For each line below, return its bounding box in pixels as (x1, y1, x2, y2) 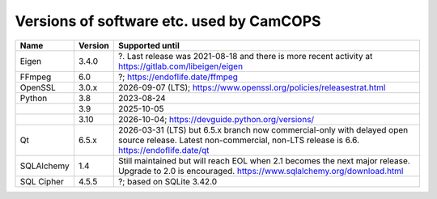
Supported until (117, 40, 180, 51)
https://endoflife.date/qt (117, 144, 210, 155)
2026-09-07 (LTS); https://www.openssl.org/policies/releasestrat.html (117, 82, 386, 93)
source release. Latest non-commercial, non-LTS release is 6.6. (117, 134, 360, 146)
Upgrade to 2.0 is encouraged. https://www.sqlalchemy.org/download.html (117, 165, 404, 176)
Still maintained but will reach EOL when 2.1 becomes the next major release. (117, 155, 410, 166)
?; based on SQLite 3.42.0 (117, 176, 218, 187)
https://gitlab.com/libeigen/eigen (117, 61, 243, 72)
